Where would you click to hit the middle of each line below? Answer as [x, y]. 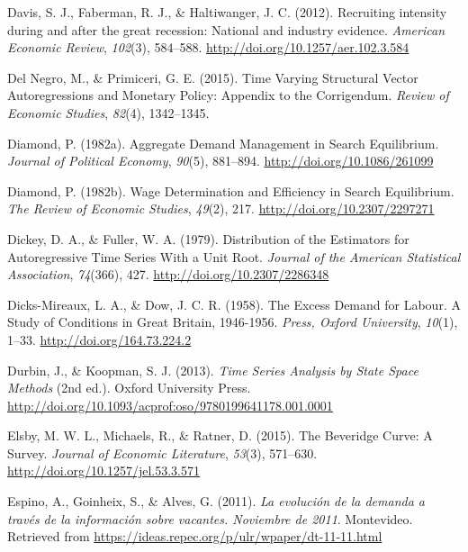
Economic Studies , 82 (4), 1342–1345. [108, 112]
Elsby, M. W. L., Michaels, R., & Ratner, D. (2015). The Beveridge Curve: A [220, 435]
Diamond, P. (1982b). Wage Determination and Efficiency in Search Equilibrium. [231, 190]
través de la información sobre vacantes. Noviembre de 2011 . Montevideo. [210, 518]
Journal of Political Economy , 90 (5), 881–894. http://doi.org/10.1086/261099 [220, 161]
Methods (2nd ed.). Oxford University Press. [129, 388]
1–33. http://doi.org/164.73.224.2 [99, 339]
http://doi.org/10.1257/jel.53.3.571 [103, 471]
